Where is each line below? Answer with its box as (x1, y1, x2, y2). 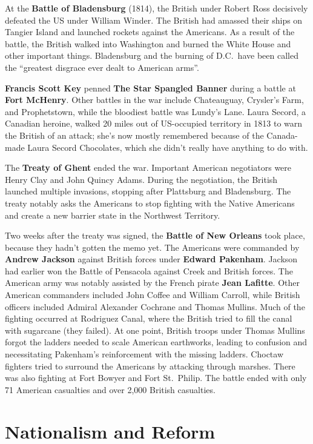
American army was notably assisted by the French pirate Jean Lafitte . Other (5, 276, 300, 289)
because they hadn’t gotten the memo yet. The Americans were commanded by (5, 240, 300, 253)
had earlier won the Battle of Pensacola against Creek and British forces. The (5, 264, 293, 277)
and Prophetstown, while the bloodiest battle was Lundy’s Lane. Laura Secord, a (5, 105, 306, 118)
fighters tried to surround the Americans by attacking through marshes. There (5, 359, 295, 372)
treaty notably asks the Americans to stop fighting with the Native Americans (5, 196, 295, 209)
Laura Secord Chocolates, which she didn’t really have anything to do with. (27, 141, 308, 153)
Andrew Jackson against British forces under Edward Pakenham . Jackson (5, 253, 298, 265)
